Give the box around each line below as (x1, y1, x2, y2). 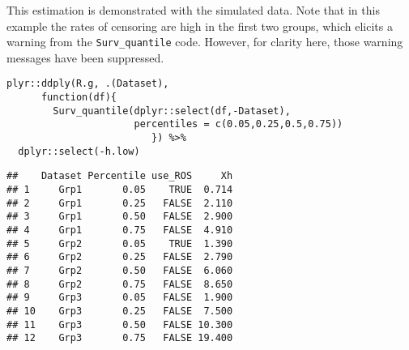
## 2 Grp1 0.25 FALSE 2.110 (6, 197, 233, 209)
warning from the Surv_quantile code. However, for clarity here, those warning (6, 33, 403, 50)
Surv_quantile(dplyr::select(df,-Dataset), (53, 105, 291, 117)
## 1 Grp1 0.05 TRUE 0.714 (6, 184, 233, 196)
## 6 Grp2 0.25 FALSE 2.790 (6, 251, 233, 263)
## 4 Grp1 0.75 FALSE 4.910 (6, 224, 233, 236)
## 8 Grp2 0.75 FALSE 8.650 (6, 278, 233, 290)
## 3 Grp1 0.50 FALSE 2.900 (6, 211, 233, 223)
